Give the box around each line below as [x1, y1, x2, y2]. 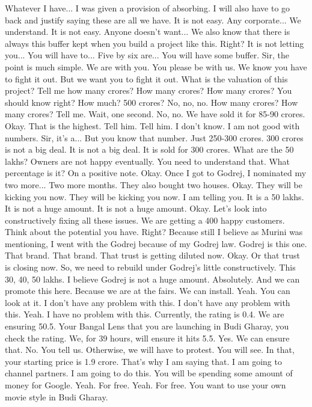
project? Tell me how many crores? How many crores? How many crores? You [5, 84, 292, 97]
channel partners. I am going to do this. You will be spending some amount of [5, 367, 293, 379]
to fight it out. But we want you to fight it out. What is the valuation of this [5, 72, 288, 85]
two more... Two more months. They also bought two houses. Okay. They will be [5, 178, 303, 191]
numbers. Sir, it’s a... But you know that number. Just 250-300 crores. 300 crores [5, 131, 304, 144]
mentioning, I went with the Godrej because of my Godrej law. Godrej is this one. [5, 237, 307, 249]
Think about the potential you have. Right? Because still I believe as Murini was [5, 225, 303, 238]
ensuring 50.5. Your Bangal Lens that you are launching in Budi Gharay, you [5, 320, 289, 332]
